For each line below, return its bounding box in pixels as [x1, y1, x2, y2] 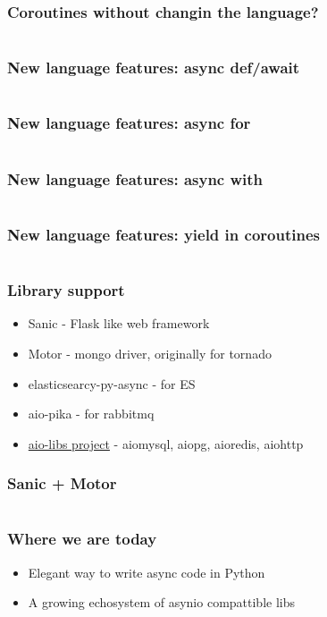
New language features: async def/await [7, 56, 300, 79]
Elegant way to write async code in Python [28, 562, 265, 581]
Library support [7, 279, 125, 301]
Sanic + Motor [7, 472, 117, 494]
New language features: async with [7, 167, 264, 190]
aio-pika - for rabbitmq [28, 404, 155, 423]
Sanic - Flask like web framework [28, 314, 210, 333]
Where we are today [7, 528, 157, 550]
